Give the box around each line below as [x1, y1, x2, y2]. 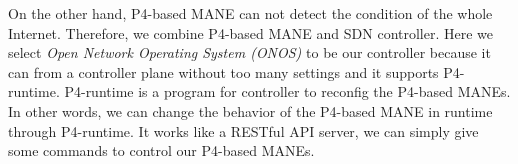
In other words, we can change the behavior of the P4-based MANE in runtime [8, 100, 493, 121]
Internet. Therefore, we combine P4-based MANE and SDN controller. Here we [8, 22, 494, 43]
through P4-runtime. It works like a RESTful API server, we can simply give [8, 120, 479, 141]
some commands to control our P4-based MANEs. [8, 140, 315, 161]
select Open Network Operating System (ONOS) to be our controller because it [8, 42, 491, 63]
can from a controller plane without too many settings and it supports [8, 61, 439, 82]
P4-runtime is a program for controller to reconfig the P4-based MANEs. [64, 81, 511, 102]
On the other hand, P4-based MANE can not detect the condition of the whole [8, 3, 493, 23]
